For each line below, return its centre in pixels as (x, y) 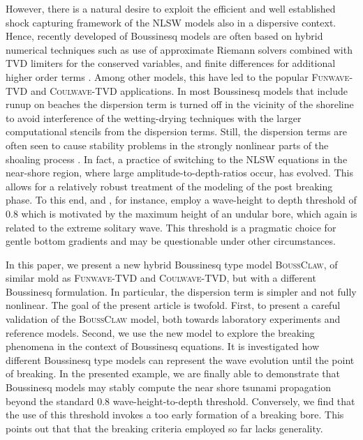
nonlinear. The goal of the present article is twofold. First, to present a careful (173, 305)
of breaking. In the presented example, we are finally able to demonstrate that (173, 373)
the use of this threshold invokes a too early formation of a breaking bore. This (175, 415)
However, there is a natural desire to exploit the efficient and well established (171, 8)
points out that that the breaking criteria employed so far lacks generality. (164, 428)
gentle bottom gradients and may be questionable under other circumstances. (171, 241)
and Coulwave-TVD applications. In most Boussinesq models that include (189, 90)
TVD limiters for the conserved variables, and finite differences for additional (171, 63)
